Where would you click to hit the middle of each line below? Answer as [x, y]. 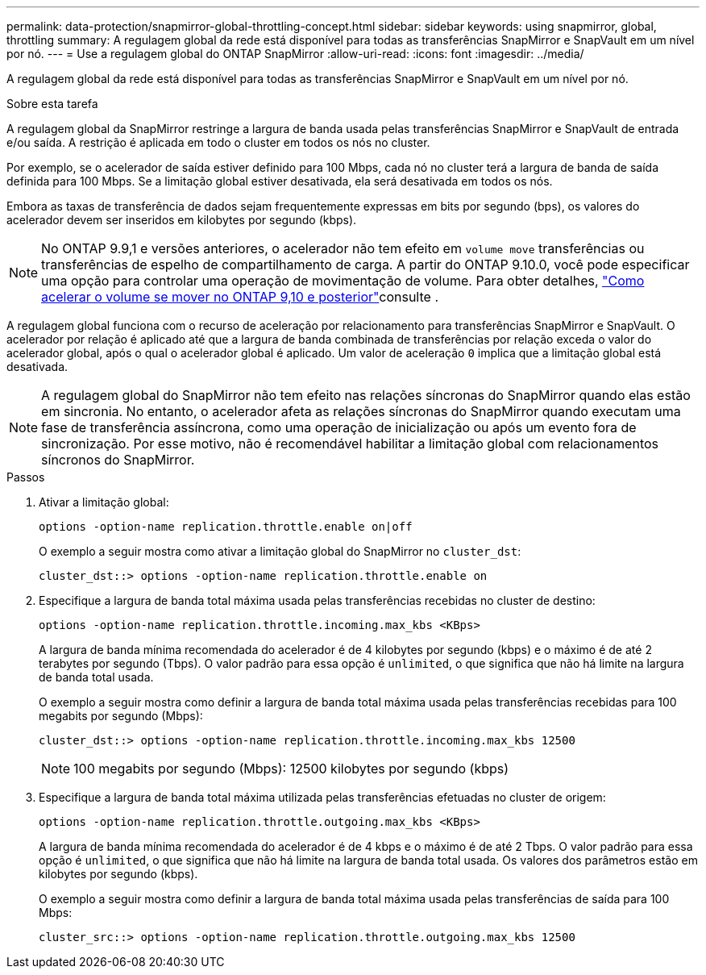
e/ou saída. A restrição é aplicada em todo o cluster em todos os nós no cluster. [218, 142]
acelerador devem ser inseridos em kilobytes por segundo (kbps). [182, 220]
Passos [26, 477]
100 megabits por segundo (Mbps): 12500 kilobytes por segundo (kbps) [291, 769]
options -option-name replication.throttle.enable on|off [226, 527]
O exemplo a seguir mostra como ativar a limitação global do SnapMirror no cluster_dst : [280, 551]
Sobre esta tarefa [52, 104]
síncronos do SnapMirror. [118, 460]
